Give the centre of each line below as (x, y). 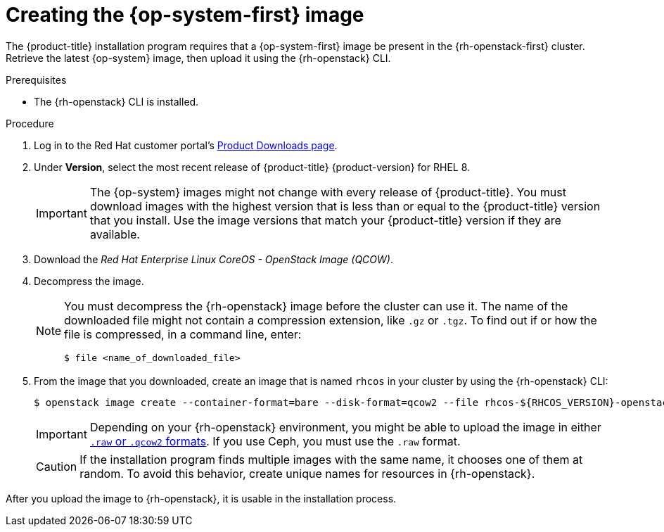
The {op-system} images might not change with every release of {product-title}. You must (328, 192)
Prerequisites (36, 80)
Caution (57, 466)
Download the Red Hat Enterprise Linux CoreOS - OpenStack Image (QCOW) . (213, 259)
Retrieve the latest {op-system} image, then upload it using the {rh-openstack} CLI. (198, 58)
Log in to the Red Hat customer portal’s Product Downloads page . (186, 145)
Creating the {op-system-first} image (185, 15)
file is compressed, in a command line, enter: (183, 334)
